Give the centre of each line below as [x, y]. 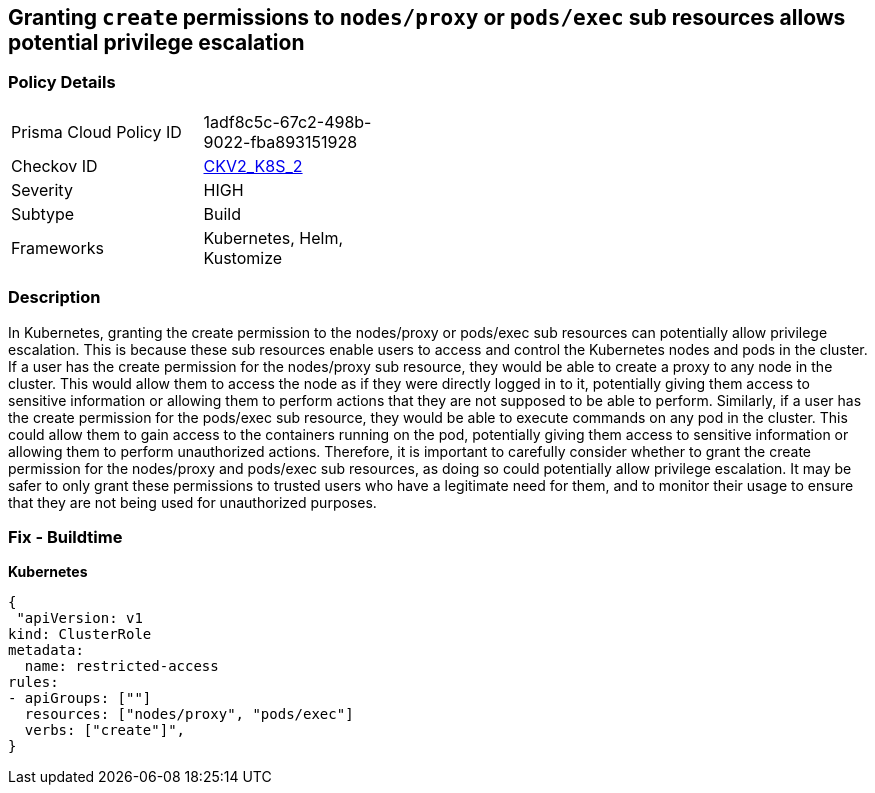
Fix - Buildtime [65, 536]
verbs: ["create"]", [105, 730]
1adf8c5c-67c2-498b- [287, 121]
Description [54, 297]
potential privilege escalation [156, 42]
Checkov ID [54, 165]
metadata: [46, 650]
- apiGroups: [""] [80, 698]
